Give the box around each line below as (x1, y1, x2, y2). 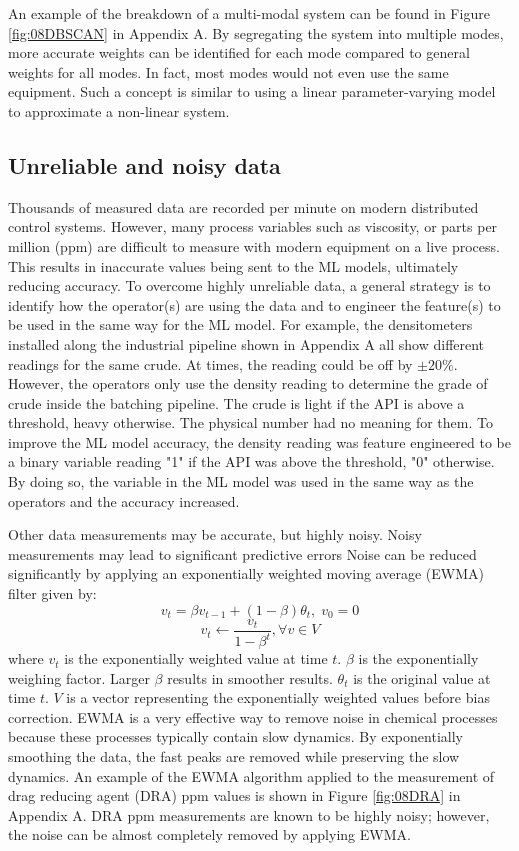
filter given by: (8, 583, 97, 604)
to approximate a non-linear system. (8, 100, 230, 121)
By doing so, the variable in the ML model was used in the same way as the (8, 471, 474, 492)
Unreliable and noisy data (8, 149, 281, 180)
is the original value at (353, 667, 491, 688)
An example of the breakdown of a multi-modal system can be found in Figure (8, 3, 490, 23)
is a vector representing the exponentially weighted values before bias (66, 687, 490, 708)
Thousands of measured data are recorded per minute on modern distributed (8, 196, 479, 217)
